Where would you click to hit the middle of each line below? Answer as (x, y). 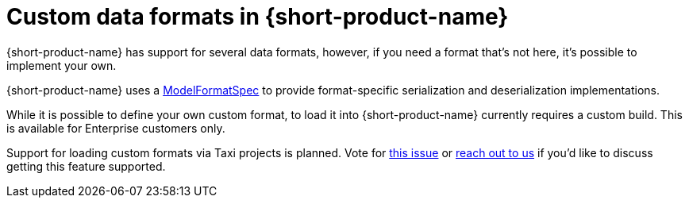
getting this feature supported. (86, 166)
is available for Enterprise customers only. (116, 128)
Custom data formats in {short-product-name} (258, 17)
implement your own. (62, 65)
